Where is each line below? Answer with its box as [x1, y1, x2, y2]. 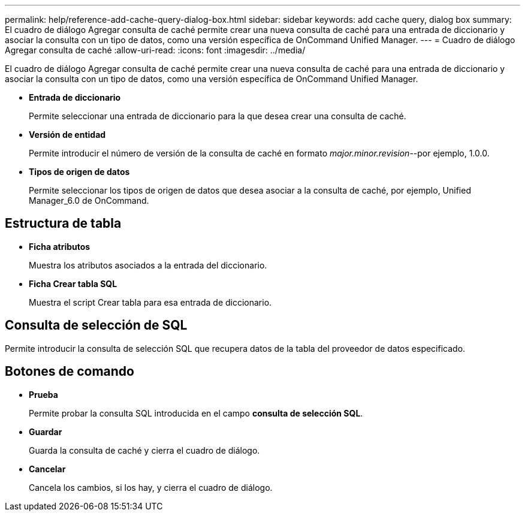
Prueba [29, 389, 58, 400]
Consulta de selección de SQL [5, 318, 188, 333]
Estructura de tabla [5, 216, 122, 231]
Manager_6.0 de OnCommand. [29, 195, 149, 206]
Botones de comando [5, 364, 134, 379]
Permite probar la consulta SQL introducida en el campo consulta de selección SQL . [29, 408, 363, 418]
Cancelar [29, 463, 66, 474]
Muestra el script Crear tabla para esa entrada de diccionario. [29, 297, 272, 307]
